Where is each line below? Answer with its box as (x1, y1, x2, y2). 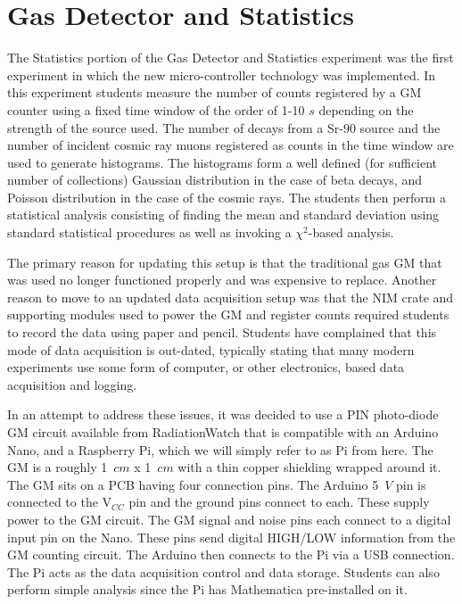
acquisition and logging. (7, 375, 137, 393)
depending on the (318, 100, 414, 119)
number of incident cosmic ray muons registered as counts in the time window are (7, 136, 454, 154)
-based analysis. (308, 223, 394, 242)
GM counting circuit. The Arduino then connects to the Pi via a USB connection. (7, 545, 455, 564)
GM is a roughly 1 (7, 458, 108, 476)
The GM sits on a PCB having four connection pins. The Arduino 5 (7, 475, 379, 493)
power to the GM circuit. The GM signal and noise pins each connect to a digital (7, 509, 451, 528)
